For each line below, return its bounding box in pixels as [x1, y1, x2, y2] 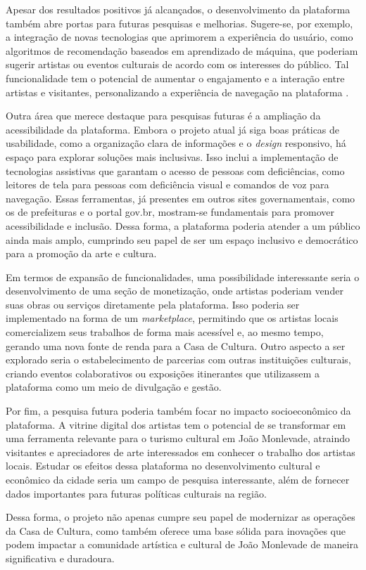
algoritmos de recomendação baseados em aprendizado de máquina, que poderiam [6, 43, 358, 58]
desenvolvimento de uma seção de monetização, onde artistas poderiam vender [6, 283, 343, 298]
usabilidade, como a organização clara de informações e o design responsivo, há [6, 136, 346, 150]
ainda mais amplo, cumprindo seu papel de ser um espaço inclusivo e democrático [6, 232, 358, 247]
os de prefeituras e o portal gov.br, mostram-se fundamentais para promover [6, 205, 334, 219]
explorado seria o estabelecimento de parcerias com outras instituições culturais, [6, 352, 351, 367]
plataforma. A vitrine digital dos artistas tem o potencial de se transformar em [6, 417, 346, 432]
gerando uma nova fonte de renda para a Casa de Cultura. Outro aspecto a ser [6, 338, 346, 353]
